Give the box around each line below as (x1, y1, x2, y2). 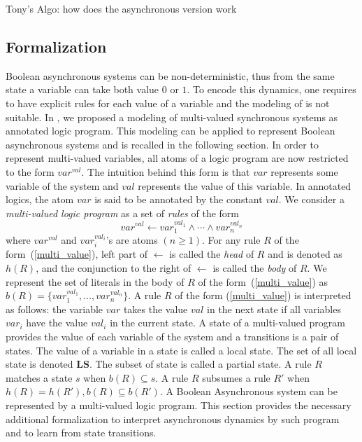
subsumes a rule (202, 370, 270, 385)
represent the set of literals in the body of (6, 274, 184, 289)
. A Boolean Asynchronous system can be (159, 384, 338, 399)
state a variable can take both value (6, 82, 159, 97)
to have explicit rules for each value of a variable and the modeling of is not (6, 95, 330, 110)
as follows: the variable (6, 301, 103, 316)
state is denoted (6, 357, 73, 371)
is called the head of (169, 247, 254, 261)
